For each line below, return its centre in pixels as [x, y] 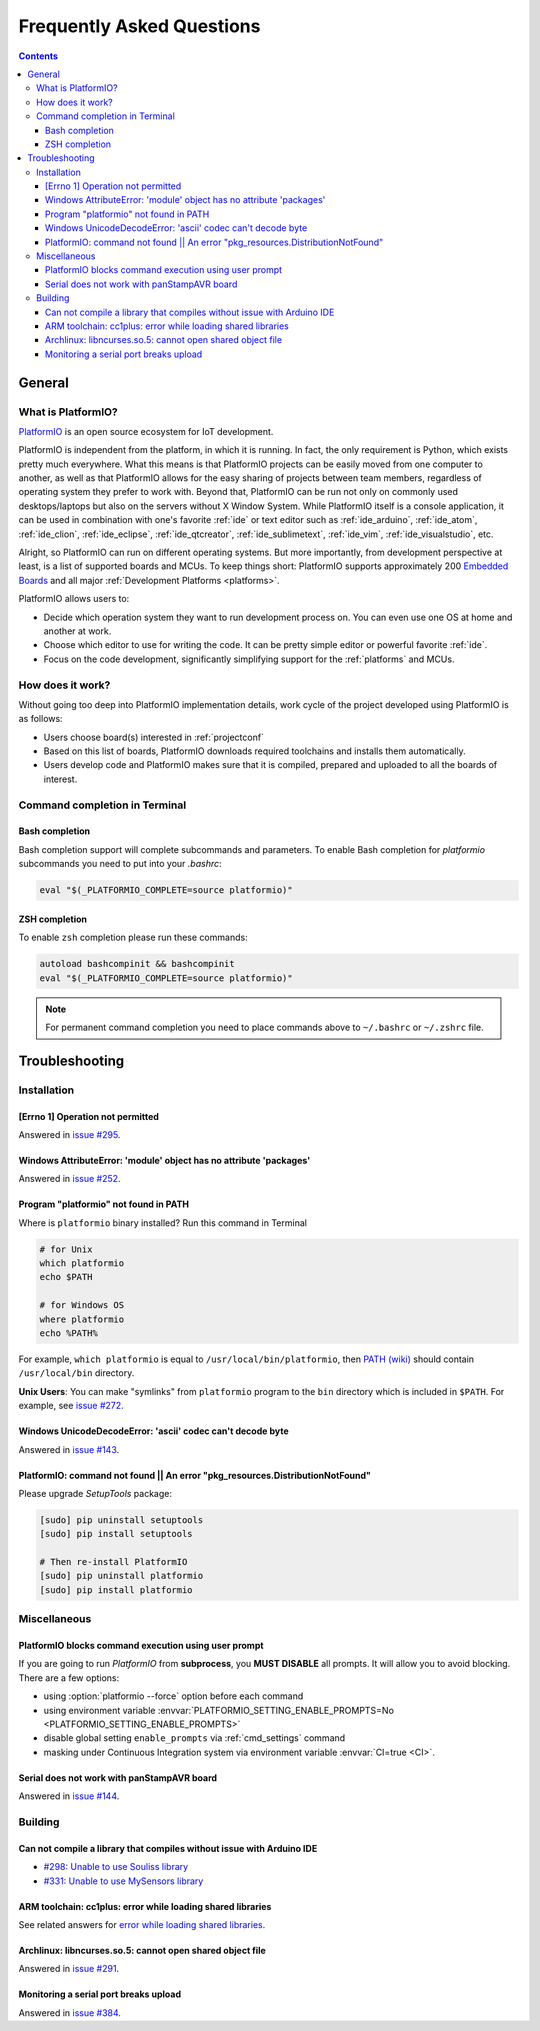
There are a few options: [69, 1677]
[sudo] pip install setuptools [116, 1534]
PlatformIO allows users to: [74, 599]
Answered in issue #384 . [70, 2012]
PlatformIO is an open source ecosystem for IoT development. [146, 431]
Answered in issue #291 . [69, 1969]
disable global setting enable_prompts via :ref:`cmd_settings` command [194, 1738]
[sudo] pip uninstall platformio [121, 1576]
